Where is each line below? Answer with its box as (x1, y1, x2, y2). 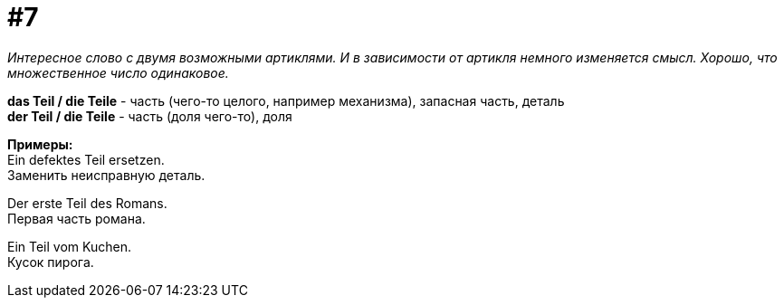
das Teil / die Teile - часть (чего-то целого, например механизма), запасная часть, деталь (7, 92, 565, 109)
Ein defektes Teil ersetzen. (7, 151, 165, 167)
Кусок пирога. (7, 253, 94, 270)
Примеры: (7, 136, 73, 152)
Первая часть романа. (7, 210, 146, 226)
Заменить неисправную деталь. (7, 167, 206, 183)
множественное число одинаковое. (7, 64, 229, 81)
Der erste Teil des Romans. (7, 195, 167, 211)
